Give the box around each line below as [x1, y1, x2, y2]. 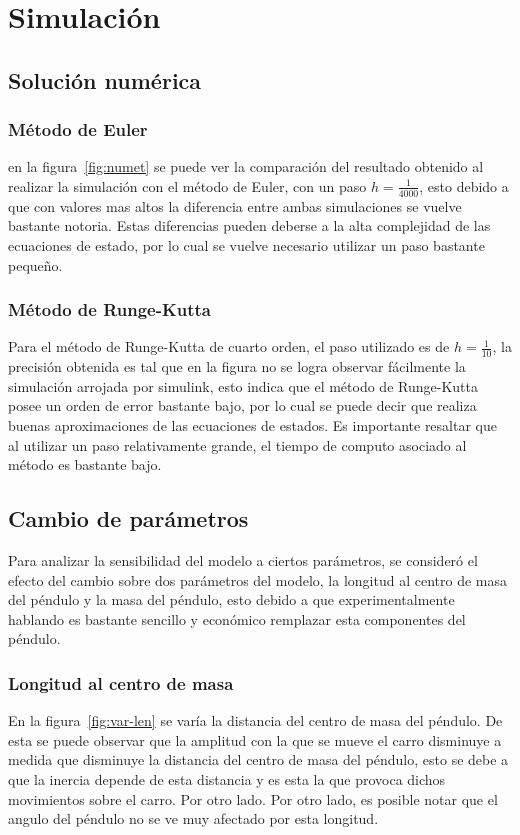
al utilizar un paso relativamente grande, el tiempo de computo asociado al [8, 434, 467, 455]
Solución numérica [8, 64, 202, 95]
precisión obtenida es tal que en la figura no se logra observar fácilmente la [8, 356, 466, 377]
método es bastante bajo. [8, 454, 162, 475]
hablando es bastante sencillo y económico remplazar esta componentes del [8, 608, 466, 629]
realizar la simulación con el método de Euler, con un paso [8, 175, 367, 196]
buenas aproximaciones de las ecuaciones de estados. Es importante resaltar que [8, 415, 497, 435]
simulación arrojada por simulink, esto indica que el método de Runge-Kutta [8, 375, 478, 396]
